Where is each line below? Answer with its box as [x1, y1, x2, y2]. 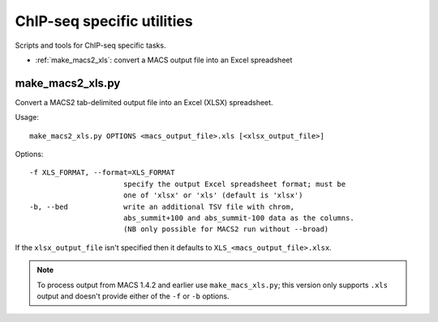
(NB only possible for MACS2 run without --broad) [122, 225, 329, 234]
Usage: [15, 112, 40, 122]
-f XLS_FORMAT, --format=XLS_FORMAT [29, 168, 175, 177]
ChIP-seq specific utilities [15, 12, 194, 30]
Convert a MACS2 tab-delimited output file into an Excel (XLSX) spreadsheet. [15, 97, 273, 107]
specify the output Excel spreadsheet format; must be [122, 179, 346, 189]
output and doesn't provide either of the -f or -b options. [36, 291, 230, 301]
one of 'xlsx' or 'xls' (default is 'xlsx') [122, 191, 303, 200]
